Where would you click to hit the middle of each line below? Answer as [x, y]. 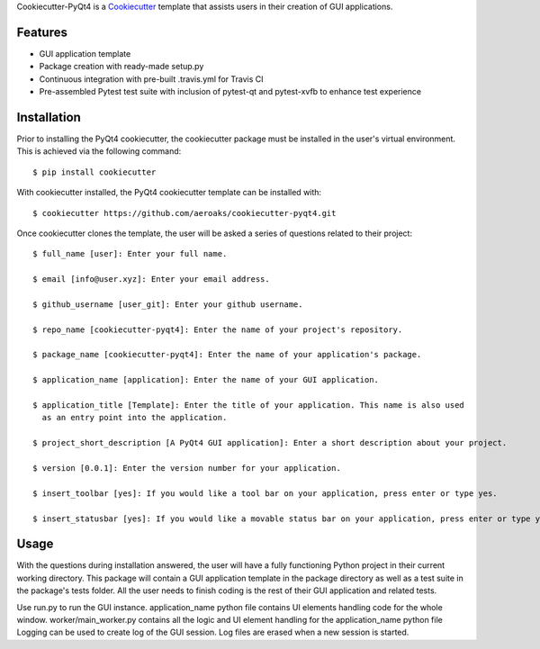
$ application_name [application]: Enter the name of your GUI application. [206, 380]
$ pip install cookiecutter [94, 172]
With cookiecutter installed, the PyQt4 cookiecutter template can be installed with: [169, 193]
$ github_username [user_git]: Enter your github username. [168, 304]
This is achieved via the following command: [99, 151]
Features [42, 32]
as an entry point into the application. [135, 418]
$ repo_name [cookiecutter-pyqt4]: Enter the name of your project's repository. [218, 329]
